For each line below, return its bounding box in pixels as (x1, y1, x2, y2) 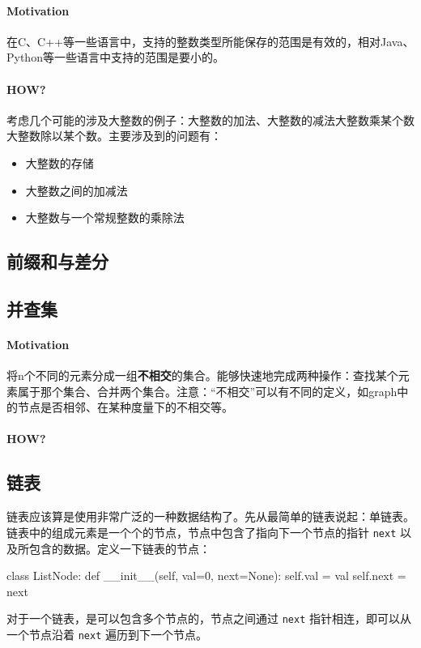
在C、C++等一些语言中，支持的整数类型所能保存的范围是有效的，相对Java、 (6, 32, 415, 49)
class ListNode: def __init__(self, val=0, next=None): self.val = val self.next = (6, 567, 406, 584)
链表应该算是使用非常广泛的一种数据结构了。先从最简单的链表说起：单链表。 (6, 508, 415, 525)
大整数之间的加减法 (25, 181, 128, 198)
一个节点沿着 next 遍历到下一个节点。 (6, 625, 207, 642)
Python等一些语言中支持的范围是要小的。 (6, 49, 224, 66)
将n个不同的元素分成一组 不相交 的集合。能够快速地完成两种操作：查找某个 (6, 367, 398, 384)
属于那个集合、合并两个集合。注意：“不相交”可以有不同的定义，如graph (17, 382, 398, 399)
